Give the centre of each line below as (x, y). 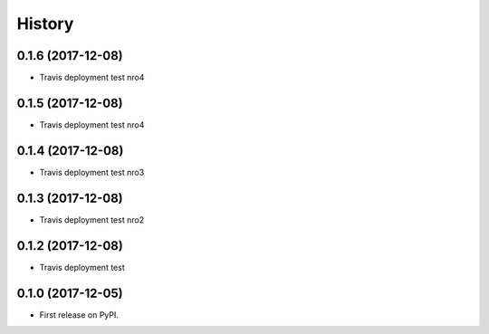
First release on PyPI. (79, 315)
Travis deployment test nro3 (92, 172)
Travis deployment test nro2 (92, 219)
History (45, 24)
